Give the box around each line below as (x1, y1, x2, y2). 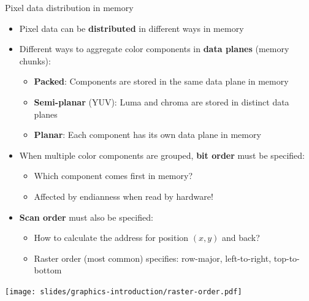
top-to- (273, 251, 300, 264)
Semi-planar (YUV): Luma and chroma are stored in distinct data (34, 95, 289, 108)
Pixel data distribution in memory (5, 1, 134, 13)
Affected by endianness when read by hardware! (34, 189, 213, 202)
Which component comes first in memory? (34, 169, 193, 182)
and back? (222, 231, 260, 244)
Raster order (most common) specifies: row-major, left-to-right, (34, 251, 272, 264)
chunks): (19, 54, 51, 67)
